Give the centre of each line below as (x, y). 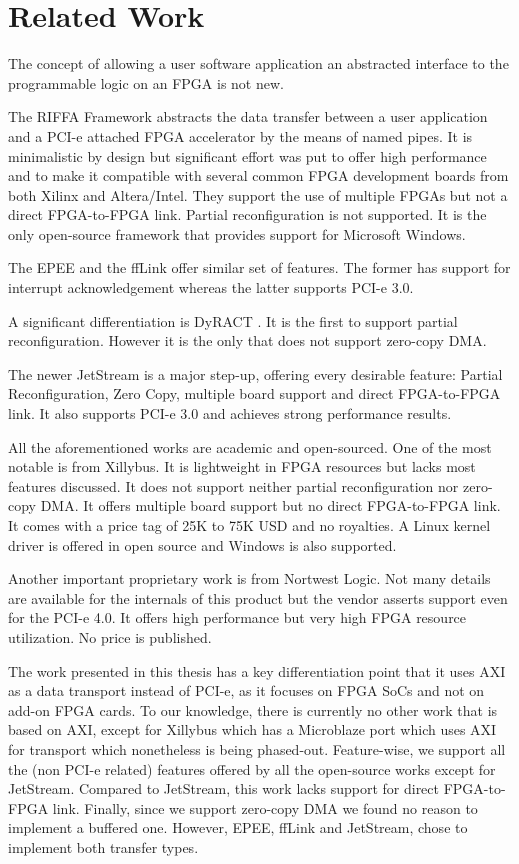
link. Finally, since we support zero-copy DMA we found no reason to (265, 807)
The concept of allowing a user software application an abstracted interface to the (258, 63)
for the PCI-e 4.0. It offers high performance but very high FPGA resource (237, 617)
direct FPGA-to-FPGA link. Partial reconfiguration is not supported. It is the (247, 214)
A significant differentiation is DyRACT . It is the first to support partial (233, 320)
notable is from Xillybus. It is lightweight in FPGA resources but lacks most (242, 466)
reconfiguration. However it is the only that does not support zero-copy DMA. (247, 340)
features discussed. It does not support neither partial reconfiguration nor (233, 485)
